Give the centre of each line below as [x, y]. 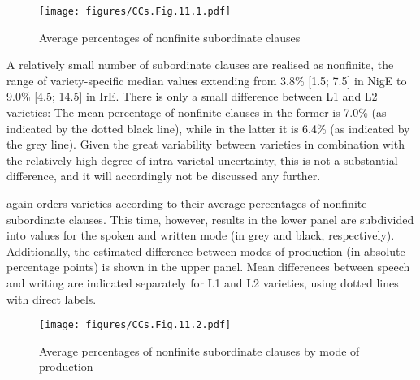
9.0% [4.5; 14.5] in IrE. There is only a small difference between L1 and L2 [192, 96]
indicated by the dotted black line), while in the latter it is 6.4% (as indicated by [208, 128]
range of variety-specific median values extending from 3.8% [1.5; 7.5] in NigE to [207, 80]
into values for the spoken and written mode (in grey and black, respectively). [201, 235]
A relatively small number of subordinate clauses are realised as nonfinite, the [200, 65]
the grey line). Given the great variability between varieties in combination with [206, 144]
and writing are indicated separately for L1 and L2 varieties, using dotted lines [203, 282]
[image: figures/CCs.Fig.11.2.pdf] [135, 325]
